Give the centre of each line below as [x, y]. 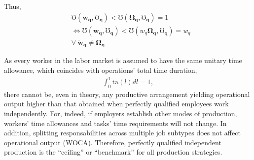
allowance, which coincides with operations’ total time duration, [101, 70]
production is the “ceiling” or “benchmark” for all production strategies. [113, 152]
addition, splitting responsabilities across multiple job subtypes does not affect [122, 133]
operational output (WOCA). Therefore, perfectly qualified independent [113, 142]
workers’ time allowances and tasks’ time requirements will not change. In [115, 123]
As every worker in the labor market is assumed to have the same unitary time [123, 60]
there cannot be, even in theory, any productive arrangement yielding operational [127, 94]
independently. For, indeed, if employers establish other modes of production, [121, 113]
